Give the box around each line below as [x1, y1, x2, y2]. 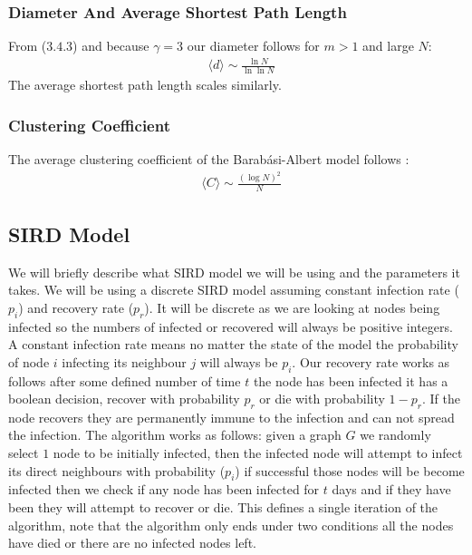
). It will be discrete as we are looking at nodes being [144, 297, 440, 316]
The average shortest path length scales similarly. [8, 75, 282, 94]
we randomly [360, 425, 431, 444]
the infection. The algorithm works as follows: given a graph [8, 425, 342, 444]
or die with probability [259, 389, 385, 408]
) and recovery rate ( [18, 297, 134, 316]
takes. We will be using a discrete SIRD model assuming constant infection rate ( [8, 280, 459, 299]
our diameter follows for [187, 36, 320, 55]
